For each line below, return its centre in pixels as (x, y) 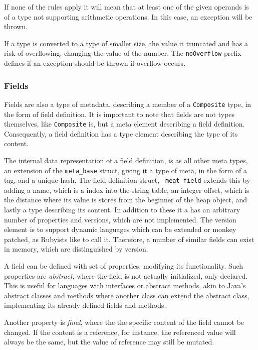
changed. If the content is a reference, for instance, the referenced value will (120, 332)
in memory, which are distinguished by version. (76, 249)
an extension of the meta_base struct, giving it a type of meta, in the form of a (126, 170)
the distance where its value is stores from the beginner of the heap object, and (126, 200)
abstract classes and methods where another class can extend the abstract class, (127, 295)
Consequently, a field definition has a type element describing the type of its (121, 133)
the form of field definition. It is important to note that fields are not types (119, 114)
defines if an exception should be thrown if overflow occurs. (95, 63)
